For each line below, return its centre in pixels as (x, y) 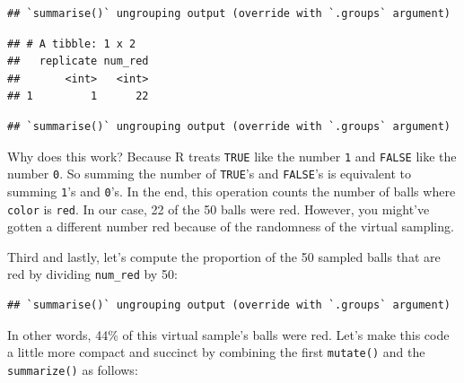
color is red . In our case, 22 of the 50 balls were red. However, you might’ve (219, 209)
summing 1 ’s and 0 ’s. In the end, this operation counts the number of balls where (232, 191)
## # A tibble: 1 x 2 (72, 44)
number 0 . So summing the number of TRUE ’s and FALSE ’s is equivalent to (210, 174)
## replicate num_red (78, 61)
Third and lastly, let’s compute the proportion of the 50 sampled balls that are (224, 256)
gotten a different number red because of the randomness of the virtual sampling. (231, 226)
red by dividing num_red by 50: (92, 274)
